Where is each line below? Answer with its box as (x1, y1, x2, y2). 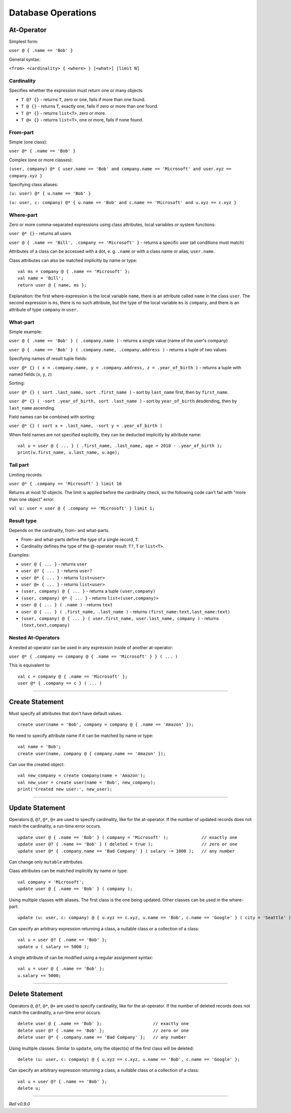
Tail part (9, 462, 29, 468)
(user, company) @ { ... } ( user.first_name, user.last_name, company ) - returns (21, 616, 219, 621)
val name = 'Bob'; (17, 744, 62, 750)
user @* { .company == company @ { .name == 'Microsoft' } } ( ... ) (9, 653, 178, 659)
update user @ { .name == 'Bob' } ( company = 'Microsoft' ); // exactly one (17, 835, 238, 840)
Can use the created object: (9, 761, 65, 767)
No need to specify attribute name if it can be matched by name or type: (9, 733, 154, 738)
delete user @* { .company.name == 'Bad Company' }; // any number (17, 1035, 187, 1040)
